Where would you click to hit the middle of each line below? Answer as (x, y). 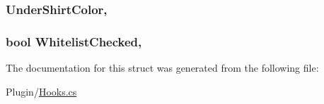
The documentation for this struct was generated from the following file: (162, 68)
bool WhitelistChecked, (74, 41)
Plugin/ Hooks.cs (41, 91)
